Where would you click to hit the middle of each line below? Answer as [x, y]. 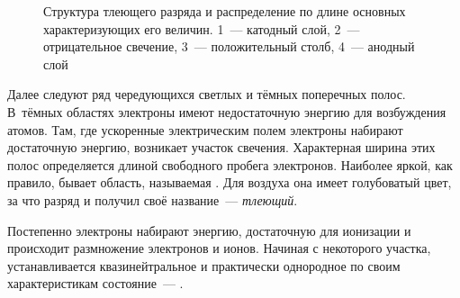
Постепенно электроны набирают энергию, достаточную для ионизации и [209, 230]
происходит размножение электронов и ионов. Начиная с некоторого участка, [219, 248]
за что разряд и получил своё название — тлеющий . [153, 199]
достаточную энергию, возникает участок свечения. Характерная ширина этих [221, 147]
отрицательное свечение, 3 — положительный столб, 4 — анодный [229, 46]
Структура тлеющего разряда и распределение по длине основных [225, 11]
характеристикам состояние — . [95, 283]
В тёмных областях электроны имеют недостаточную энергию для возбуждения [227, 111]
